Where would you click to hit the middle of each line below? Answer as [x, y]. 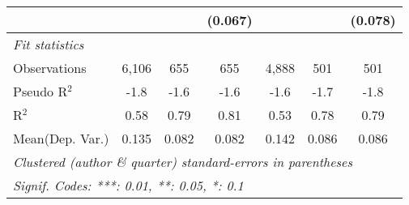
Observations [50, 68]
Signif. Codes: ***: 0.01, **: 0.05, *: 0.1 [128, 185]
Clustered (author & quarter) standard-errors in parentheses [183, 162]
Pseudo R [40, 91]
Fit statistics [49, 44]
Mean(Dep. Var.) [61, 138]
